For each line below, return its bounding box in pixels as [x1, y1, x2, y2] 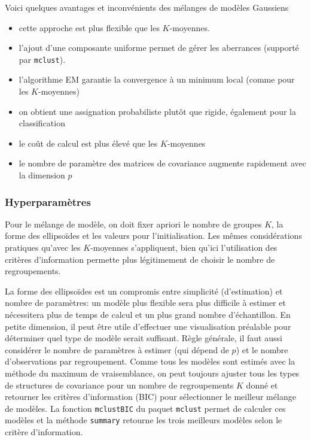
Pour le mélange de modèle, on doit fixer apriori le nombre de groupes [5, 217, 262, 230]
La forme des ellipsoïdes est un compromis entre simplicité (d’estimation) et [5, 284, 283, 297]
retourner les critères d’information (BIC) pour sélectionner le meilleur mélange [5, 390, 296, 403]
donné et [246, 378, 278, 391]
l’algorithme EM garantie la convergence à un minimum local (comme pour [19, 73, 295, 86]
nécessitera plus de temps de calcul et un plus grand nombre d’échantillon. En [5, 308, 291, 320]
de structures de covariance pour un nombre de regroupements [5, 378, 234, 391]
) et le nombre [236, 343, 288, 356]
